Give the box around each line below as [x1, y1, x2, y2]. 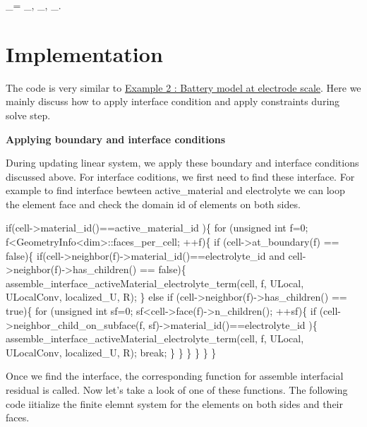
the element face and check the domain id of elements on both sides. [6, 196, 301, 211]
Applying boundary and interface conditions [6, 131, 226, 146]
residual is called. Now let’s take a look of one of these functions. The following [6, 383, 348, 397]
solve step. [6, 107, 51, 122]
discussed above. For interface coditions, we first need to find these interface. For [6, 169, 355, 184]
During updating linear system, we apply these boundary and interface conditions [6, 155, 359, 170]
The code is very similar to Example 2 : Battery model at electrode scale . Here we [6, 80, 361, 95]
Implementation [6, 39, 163, 68]
